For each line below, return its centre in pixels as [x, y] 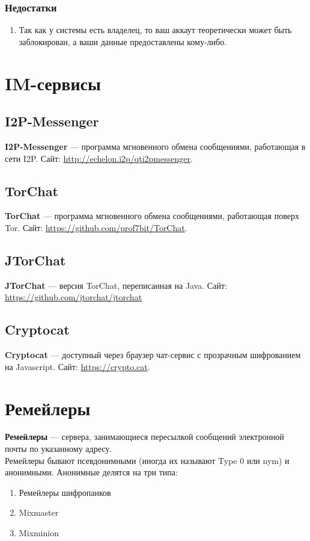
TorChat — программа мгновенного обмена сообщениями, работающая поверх [152, 216]
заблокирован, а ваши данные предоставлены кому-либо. [123, 41]
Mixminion [39, 533]
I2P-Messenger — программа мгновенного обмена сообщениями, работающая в [155, 146]
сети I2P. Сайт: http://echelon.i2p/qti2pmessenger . [99, 158]
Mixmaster [39, 512]
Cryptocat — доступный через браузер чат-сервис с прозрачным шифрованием [153, 355]
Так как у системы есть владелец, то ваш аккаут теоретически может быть [155, 30]
